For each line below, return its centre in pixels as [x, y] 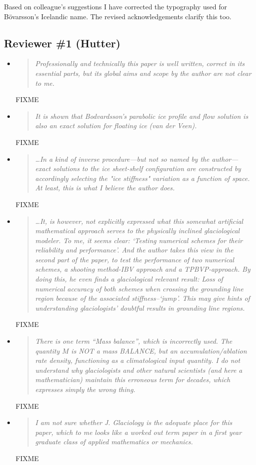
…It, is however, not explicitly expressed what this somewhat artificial [139, 221]
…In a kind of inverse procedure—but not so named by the [122, 159]
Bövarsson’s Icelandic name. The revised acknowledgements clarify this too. [118, 16]
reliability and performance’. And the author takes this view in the [134, 250]
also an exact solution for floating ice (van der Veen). [116, 125]
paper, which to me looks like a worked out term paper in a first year [138, 432]
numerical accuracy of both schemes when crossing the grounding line [139, 288]
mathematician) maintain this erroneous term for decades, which [133, 379]
